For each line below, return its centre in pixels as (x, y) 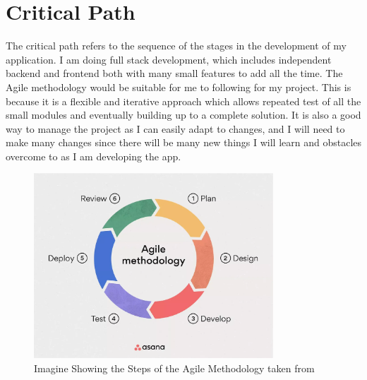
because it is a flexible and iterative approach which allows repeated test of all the (183, 101)
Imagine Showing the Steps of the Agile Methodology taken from (174, 368)
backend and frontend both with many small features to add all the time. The (174, 73)
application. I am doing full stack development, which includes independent (169, 59)
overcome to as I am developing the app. (94, 156)
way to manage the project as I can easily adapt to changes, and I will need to (175, 128)
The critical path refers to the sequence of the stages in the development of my (176, 46)
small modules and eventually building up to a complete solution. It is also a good (183, 115)
